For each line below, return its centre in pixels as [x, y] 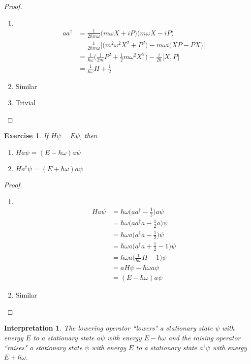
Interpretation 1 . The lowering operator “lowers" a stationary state [109, 328]
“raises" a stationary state [43, 347]
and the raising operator [204, 337]
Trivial [26, 103]
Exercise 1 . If [26, 136]
